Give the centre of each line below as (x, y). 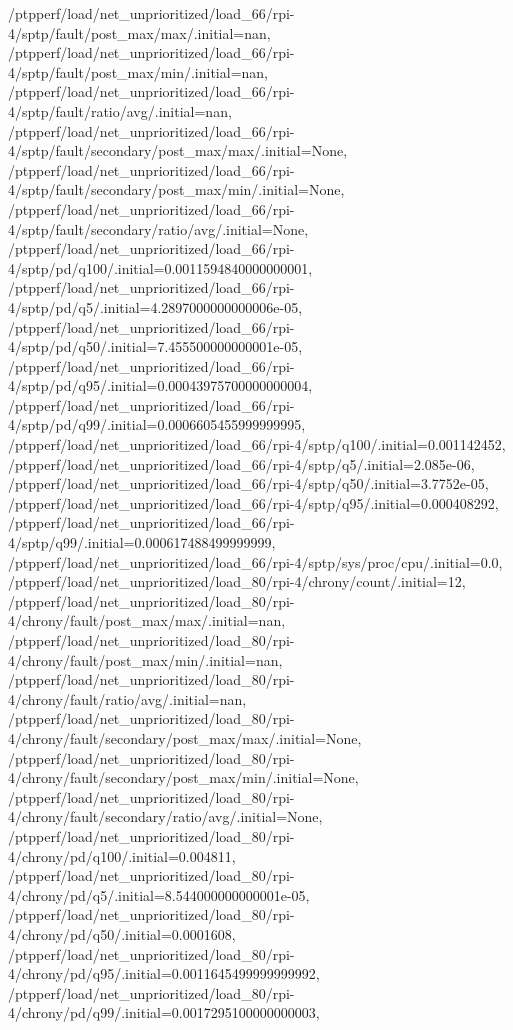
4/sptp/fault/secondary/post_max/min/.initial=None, (176, 189)
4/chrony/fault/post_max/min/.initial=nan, (145, 659)
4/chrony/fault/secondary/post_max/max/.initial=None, (185, 737)
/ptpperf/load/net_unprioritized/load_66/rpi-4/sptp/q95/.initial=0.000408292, (253, 502)
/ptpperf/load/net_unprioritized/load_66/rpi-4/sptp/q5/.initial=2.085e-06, (241, 463)
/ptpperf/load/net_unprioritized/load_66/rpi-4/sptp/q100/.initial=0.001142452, (257, 444)
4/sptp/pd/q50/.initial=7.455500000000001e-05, (155, 346)
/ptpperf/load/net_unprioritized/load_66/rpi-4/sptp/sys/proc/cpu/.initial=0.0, (255, 561)
